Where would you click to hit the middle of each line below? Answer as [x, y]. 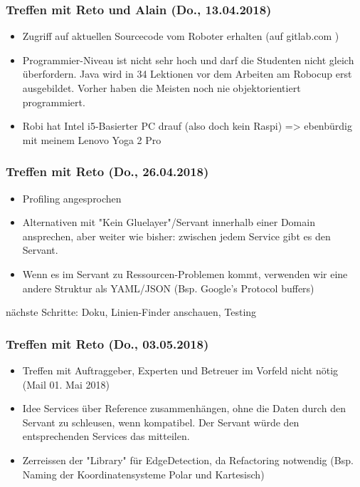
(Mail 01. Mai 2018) [66, 384]
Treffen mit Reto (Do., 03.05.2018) [107, 343]
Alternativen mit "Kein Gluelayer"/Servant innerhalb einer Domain [169, 222]
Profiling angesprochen [72, 198]
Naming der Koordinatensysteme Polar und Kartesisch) [143, 474]
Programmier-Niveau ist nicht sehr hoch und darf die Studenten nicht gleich [188, 60]
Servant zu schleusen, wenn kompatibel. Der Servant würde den [161, 422]
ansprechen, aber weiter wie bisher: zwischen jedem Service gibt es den [176, 236]
